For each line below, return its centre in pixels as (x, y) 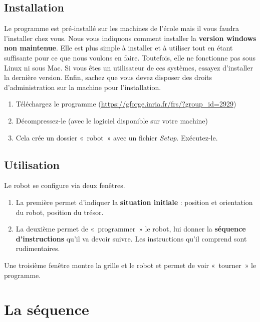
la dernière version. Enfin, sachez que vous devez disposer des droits (108, 77)
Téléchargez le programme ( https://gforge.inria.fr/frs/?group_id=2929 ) (126, 104)
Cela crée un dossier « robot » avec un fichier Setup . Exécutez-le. (117, 137)
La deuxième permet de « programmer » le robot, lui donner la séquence (131, 229)
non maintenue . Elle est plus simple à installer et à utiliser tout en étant (118, 48)
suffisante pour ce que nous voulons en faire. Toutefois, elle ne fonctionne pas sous (130, 57)
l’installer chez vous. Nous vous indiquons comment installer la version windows (130, 38)
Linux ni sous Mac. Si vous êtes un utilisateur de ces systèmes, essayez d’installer (128, 67)
